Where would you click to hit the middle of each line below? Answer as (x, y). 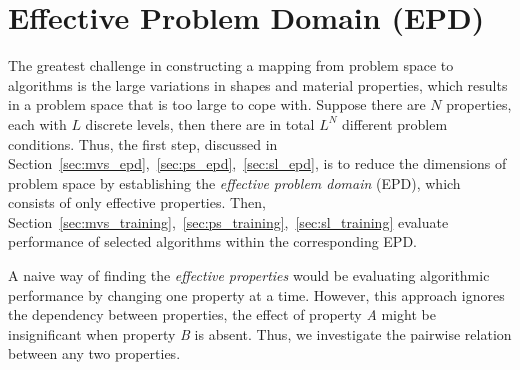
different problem (395, 123)
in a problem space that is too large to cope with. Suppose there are (217, 104)
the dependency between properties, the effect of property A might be (222, 314)
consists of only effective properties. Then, (137, 202)
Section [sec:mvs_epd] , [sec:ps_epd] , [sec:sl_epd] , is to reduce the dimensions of (257, 163)
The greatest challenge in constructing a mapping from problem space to (231, 65)
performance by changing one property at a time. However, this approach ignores (256, 294)
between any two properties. (94, 353)
